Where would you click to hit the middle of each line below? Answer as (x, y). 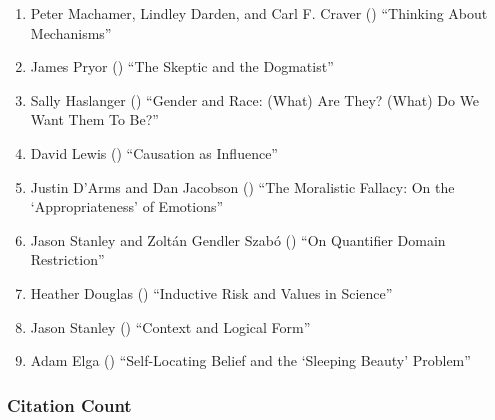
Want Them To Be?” (94, 119)
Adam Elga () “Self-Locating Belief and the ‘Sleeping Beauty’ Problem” (250, 360)
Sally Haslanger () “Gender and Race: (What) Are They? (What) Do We (255, 99)
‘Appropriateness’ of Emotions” (127, 206)
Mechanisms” (71, 32)
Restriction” (67, 259)
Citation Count (69, 404)
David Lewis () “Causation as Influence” (154, 152)
